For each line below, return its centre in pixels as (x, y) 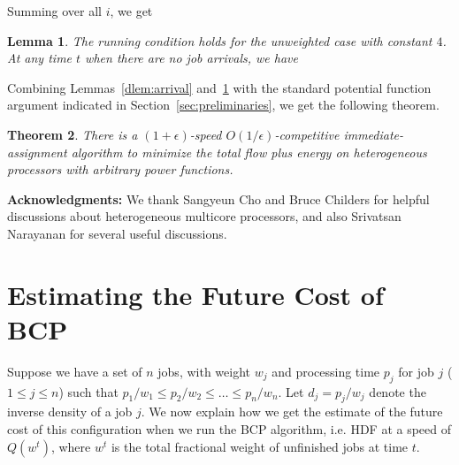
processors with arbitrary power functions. (120, 169)
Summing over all (54, 11)
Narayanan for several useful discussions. (117, 233)
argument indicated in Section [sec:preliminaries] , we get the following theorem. (223, 105)
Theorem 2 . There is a (73, 134)
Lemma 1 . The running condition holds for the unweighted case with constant (220, 40)
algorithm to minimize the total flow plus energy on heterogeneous (249, 152)
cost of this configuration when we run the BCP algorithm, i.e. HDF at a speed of (229, 429)
